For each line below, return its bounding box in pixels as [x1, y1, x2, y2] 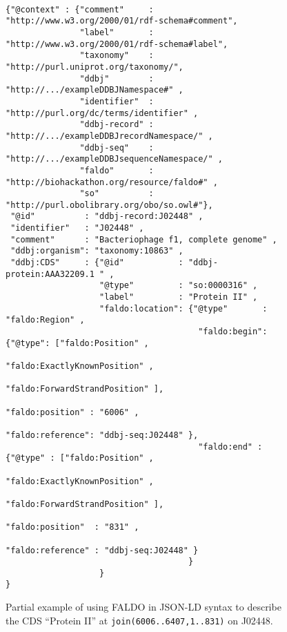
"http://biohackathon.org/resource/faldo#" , [6, 177, 218, 187]
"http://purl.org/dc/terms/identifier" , [6, 108, 199, 118]
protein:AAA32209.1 [6, 269, 95, 279]
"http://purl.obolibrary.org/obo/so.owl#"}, [6, 200, 213, 210]
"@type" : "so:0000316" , [99, 280, 258, 291]
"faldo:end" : [198, 441, 263, 452]
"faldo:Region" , [6, 315, 85, 325]
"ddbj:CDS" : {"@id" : [10, 258, 184, 268]
